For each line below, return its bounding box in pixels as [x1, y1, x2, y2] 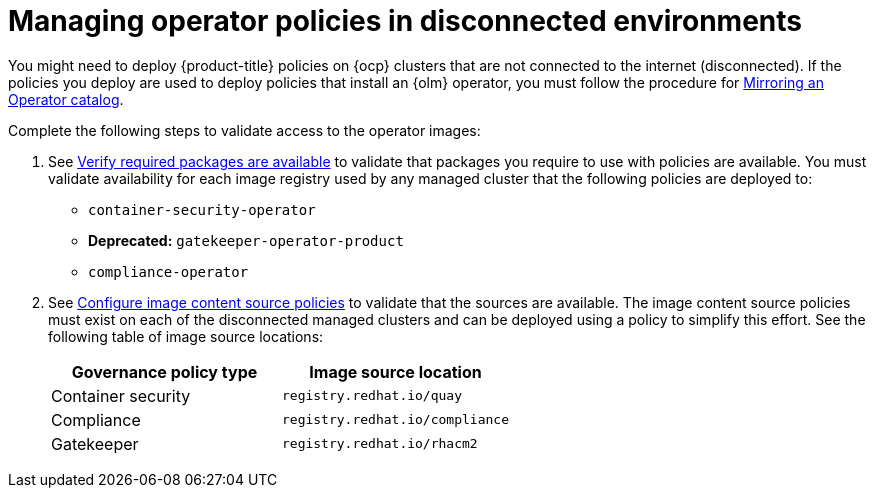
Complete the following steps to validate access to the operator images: [8, 121, 481, 139]
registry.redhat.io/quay [281, 388, 462, 404]
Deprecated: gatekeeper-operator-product [88, 231, 404, 249]
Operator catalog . [8, 90, 124, 108]
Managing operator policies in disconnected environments [8, 4, 802, 38]
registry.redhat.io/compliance [281, 412, 509, 428]
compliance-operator [88, 263, 249, 280]
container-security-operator [88, 201, 316, 218]
